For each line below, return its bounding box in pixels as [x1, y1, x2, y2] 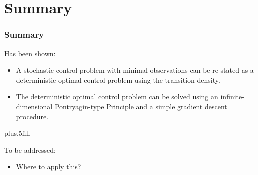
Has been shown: [4, 48, 56, 58]
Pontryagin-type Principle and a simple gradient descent [54, 101, 227, 111]
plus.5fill [4, 128, 30, 138]
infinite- [220, 91, 244, 102]
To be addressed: [4, 144, 56, 155]
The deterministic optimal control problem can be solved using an [16, 91, 218, 102]
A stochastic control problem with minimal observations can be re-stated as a [16, 65, 254, 75]
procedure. [16, 111, 49, 121]
